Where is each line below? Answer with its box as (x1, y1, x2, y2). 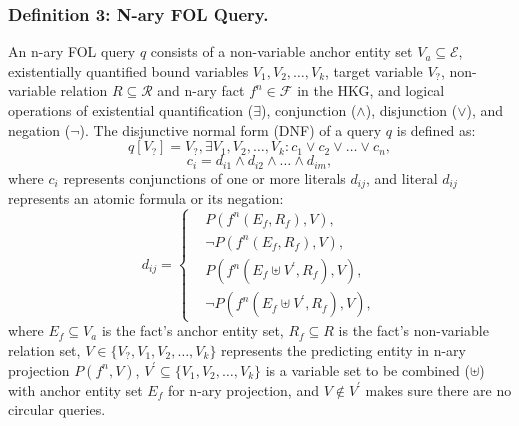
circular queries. (8, 399, 106, 420)
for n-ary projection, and (167, 379, 319, 400)
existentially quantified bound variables (8, 60, 249, 81)
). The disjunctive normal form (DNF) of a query (79, 119, 382, 140)
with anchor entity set (8, 379, 143, 400)
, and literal (365, 167, 438, 188)
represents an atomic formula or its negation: (8, 188, 284, 209)
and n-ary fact (157, 80, 245, 101)
